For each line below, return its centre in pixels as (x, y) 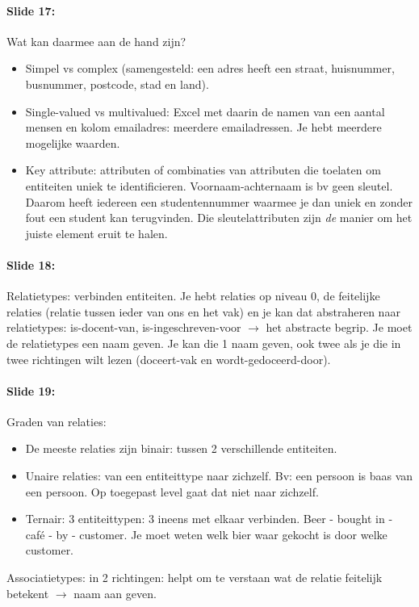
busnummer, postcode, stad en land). (117, 84)
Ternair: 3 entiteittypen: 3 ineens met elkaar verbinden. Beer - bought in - (209, 519)
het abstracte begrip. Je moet (339, 327)
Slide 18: (31, 264)
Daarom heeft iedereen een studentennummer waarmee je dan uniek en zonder (219, 201)
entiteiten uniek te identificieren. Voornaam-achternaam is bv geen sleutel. (209, 185)
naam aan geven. (115, 593)
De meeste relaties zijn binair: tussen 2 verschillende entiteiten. (181, 448)
